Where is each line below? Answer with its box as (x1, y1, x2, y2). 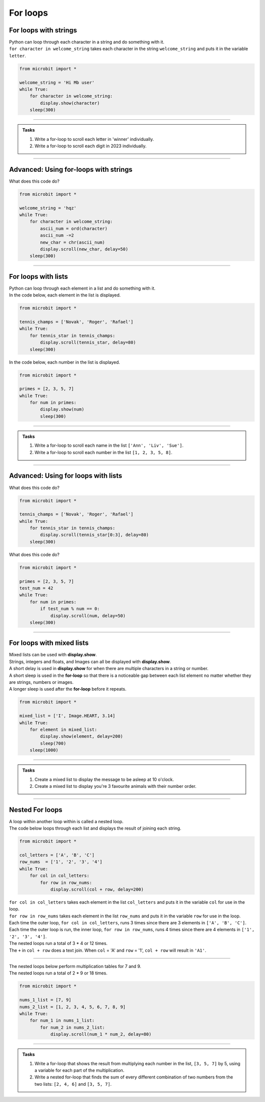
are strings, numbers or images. (9, 679, 74, 685)
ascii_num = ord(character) (40, 226, 108, 231)
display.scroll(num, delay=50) (50, 613, 126, 618)
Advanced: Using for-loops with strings (9, 165, 132, 174)
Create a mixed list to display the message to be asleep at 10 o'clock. (34, 776, 174, 782)
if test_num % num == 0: (40, 606, 100, 612)
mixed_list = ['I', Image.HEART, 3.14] (19, 713, 115, 719)
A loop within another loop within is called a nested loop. (9, 818, 124, 824)
